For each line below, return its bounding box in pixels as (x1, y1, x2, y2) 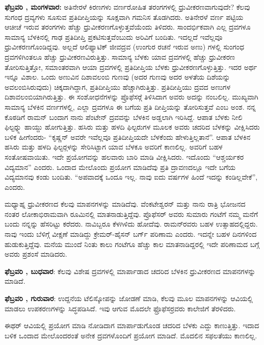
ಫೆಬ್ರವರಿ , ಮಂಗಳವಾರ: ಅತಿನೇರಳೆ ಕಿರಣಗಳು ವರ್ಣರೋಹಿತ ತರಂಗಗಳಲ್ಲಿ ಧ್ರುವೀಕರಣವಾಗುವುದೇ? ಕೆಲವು (5, 2, 250, 12)
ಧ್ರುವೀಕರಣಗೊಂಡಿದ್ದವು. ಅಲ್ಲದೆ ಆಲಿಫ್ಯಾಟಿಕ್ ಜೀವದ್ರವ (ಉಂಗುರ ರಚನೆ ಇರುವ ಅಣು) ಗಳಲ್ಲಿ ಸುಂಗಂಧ (5, 41, 245, 52)
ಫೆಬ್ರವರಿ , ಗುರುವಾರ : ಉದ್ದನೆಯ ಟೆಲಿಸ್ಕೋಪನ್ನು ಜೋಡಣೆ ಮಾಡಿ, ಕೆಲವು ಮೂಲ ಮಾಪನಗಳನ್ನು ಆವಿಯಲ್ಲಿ (5, 293, 253, 304)
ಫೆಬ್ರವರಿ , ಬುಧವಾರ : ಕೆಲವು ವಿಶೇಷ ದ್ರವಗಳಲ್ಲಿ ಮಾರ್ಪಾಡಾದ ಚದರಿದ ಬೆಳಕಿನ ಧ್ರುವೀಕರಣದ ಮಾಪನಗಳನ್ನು (5, 265, 256, 276)
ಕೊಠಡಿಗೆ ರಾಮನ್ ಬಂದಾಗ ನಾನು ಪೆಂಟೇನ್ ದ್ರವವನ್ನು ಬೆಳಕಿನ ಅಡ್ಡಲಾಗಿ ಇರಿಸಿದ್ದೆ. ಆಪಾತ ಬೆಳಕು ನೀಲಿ (5, 111, 243, 122)
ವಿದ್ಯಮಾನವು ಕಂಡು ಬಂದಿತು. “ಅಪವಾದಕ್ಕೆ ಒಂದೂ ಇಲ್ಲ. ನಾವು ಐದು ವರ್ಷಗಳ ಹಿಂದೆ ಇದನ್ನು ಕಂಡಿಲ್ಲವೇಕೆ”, (5, 171, 258, 182)
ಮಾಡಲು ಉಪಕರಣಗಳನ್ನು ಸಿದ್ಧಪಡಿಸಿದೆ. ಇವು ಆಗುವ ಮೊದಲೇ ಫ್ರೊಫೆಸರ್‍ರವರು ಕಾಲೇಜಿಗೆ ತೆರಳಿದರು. (5, 303, 236, 313)
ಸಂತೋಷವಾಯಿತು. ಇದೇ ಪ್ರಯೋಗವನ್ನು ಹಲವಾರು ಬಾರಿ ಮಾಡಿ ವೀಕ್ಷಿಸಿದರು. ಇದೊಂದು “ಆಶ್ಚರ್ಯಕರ (5, 151, 244, 162)
